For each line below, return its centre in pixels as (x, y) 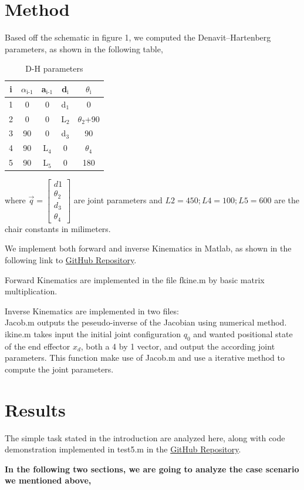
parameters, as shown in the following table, (84, 48)
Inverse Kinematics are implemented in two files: (92, 311)
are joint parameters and (118, 199)
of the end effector (38, 346)
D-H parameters (54, 68)
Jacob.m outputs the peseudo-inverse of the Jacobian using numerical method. (146, 322)
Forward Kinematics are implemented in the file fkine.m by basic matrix (135, 279)
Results (35, 409)
